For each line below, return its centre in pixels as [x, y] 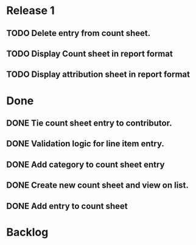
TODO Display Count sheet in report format [90, 53]
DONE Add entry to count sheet [67, 206]
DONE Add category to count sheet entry [86, 164]
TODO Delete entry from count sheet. [79, 33]
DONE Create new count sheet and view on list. [97, 186]
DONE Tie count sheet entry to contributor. [89, 123]
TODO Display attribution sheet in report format [98, 75]
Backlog [27, 232]
